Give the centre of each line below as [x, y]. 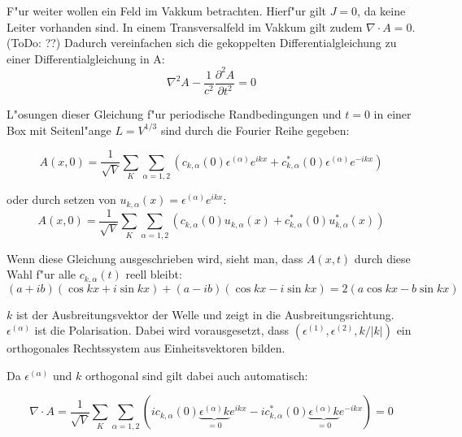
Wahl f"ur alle [41, 274]
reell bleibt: [154, 274]
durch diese [382, 258]
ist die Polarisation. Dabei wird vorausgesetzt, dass [162, 330]
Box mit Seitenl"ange [59, 130]
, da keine [381, 11]
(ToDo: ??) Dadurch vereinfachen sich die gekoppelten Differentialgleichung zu [202, 43]
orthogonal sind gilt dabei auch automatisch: [196, 375]
